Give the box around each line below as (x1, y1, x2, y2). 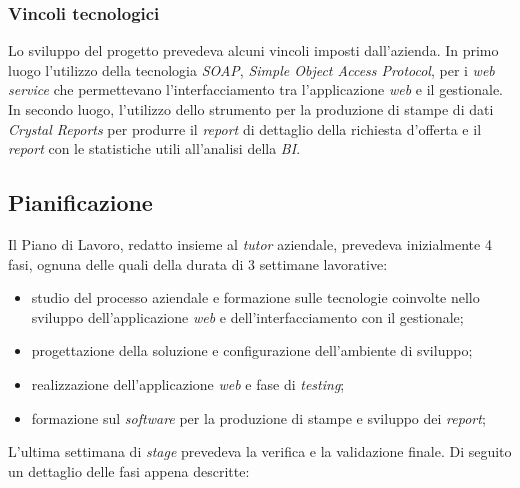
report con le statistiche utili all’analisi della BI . (8, 138, 301, 159)
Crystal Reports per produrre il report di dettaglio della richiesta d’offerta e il (8, 118, 482, 139)
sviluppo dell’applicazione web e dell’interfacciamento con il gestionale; (31, 306, 464, 327)
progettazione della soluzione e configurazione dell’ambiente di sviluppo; (31, 340, 473, 361)
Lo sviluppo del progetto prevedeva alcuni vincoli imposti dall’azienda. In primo (8, 40, 499, 61)
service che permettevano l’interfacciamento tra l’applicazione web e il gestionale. (8, 79, 504, 100)
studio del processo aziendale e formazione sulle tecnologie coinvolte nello (31, 287, 480, 308)
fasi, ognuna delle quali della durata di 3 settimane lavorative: (8, 253, 388, 274)
